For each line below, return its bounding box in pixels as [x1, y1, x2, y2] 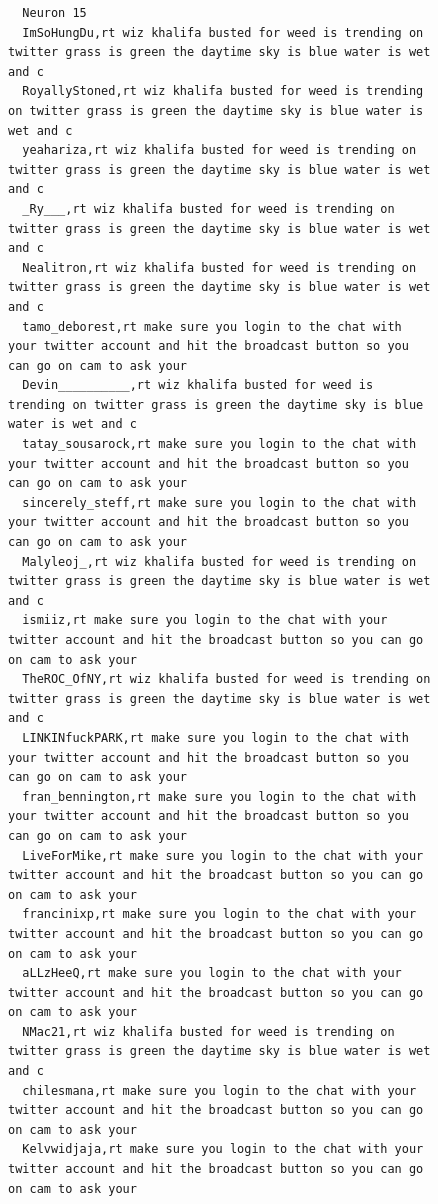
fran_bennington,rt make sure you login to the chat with [22, 789, 417, 804]
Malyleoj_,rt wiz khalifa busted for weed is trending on [22, 554, 417, 569]
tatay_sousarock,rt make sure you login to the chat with [22, 437, 417, 452]
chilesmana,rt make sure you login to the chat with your [22, 1083, 417, 1098]
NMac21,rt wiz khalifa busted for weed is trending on [22, 1024, 395, 1039]
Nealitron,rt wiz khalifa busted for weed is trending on [22, 260, 417, 275]
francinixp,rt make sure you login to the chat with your [22, 907, 417, 922]
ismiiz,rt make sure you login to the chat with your [22, 613, 388, 628]
